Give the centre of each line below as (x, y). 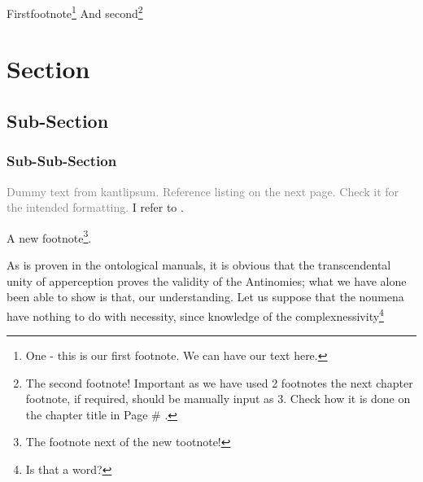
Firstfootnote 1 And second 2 (75, 12)
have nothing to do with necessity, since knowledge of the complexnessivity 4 (195, 314)
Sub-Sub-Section (62, 161)
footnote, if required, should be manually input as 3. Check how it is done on (218, 399)
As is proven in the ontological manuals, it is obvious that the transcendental (199, 265)
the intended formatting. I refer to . (95, 207)
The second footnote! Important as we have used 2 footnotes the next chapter (219, 382)
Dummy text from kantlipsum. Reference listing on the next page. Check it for (203, 191)
